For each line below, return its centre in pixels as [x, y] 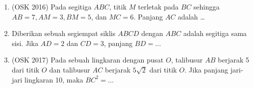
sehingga [207, 6]
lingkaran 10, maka [54, 79]
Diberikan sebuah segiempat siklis [64, 33]
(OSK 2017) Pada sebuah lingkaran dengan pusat [88, 60]
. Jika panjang [206, 69]
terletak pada [158, 6]
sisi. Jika [25, 43]
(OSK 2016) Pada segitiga [52, 6]
